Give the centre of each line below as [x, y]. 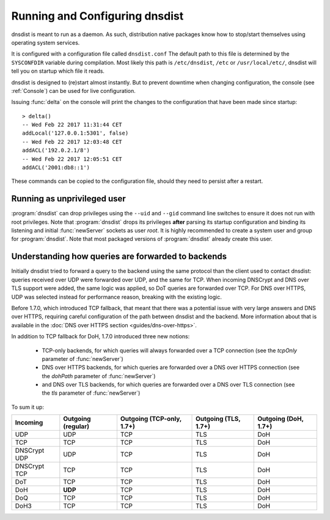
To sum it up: [28, 407]
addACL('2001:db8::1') [56, 168]
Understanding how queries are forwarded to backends [119, 257]
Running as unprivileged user [69, 199]
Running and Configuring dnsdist [97, 16]
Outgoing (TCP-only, [151, 419]
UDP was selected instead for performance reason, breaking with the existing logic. [117, 297]
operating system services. [46, 42]
